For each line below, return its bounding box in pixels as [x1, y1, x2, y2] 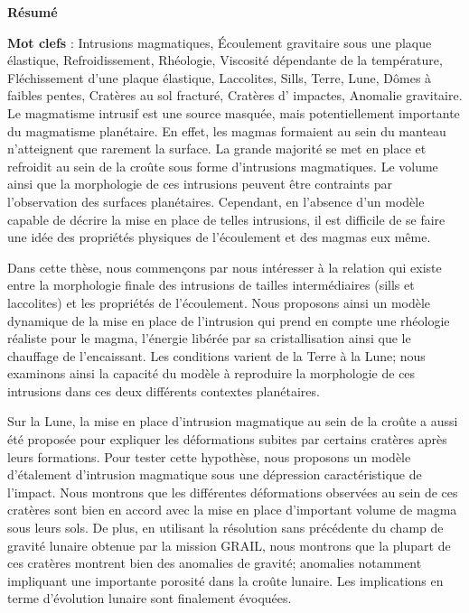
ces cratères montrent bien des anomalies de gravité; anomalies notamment [7, 553, 422, 572]
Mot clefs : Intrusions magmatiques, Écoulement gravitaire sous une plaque [7, 33, 432, 51]
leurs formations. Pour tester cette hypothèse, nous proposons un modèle [7, 447, 411, 466]
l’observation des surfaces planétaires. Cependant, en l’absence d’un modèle [7, 191, 425, 210]
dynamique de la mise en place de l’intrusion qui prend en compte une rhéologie [7, 311, 450, 330]
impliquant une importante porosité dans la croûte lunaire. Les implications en [7, 571, 444, 590]
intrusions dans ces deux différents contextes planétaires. [7, 381, 320, 400]
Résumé [7, 3, 58, 21]
